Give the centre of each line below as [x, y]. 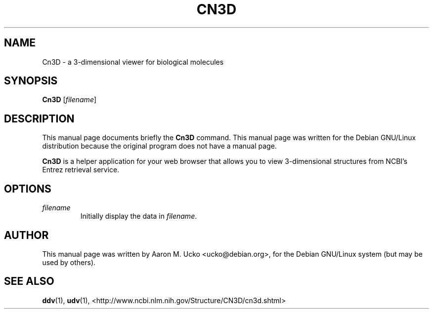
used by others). [69, 262]
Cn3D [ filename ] [69, 100]
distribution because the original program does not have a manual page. [159, 146]
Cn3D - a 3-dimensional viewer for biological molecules [133, 62]
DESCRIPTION [39, 118]
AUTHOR [26, 235]
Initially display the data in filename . [139, 216]
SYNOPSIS [31, 81]
